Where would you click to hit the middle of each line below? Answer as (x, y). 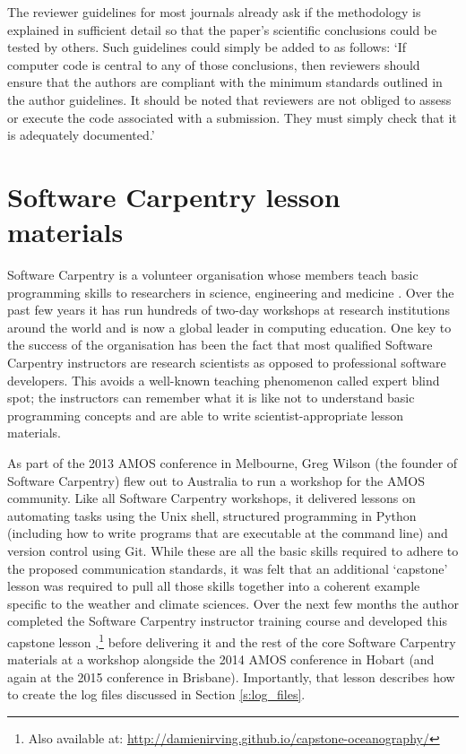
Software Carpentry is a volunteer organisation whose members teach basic (213, 275)
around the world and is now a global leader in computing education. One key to (229, 327)
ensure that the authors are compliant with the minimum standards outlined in (225, 82)
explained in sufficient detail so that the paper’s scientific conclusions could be (222, 29)
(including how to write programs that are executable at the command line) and (228, 533)
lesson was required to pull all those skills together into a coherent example (214, 586)
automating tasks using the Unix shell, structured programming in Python (212, 515)
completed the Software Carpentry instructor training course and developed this (227, 621)
